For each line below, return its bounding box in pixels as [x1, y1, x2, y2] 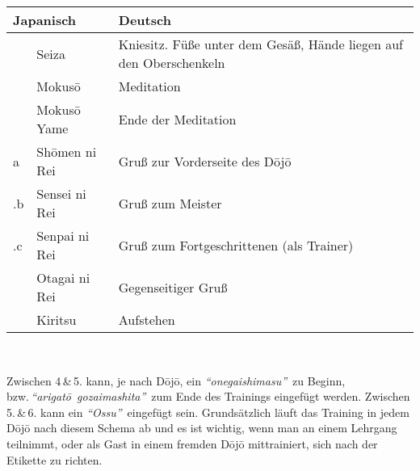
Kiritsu [36, 310, 77, 329]
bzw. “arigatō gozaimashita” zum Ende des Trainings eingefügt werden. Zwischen [6, 388, 410, 405]
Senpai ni [36, 226, 90, 245]
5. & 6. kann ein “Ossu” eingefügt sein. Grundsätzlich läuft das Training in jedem [6, 403, 409, 420]
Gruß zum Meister [118, 193, 222, 212]
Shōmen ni [36, 142, 97, 161]
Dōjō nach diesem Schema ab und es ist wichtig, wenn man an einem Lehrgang [6, 419, 397, 436]
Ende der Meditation [118, 109, 237, 128]
